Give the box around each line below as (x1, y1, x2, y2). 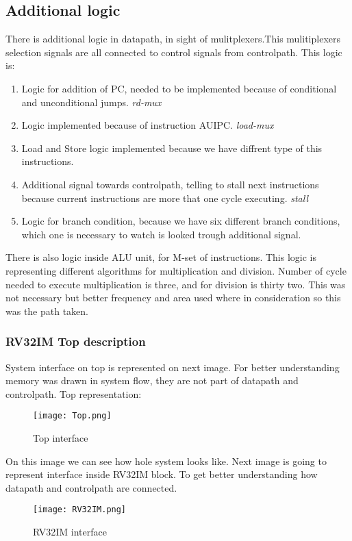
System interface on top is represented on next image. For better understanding (5, 360, 340, 374)
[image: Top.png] (33, 411, 112, 421)
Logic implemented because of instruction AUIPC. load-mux (21, 118, 274, 132)
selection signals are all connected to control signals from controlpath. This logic (5, 45, 342, 59)
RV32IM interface (33, 524, 107, 538)
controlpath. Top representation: (5, 386, 142, 401)
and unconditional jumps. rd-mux (21, 95, 162, 109)
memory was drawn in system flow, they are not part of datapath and (5, 373, 299, 388)
